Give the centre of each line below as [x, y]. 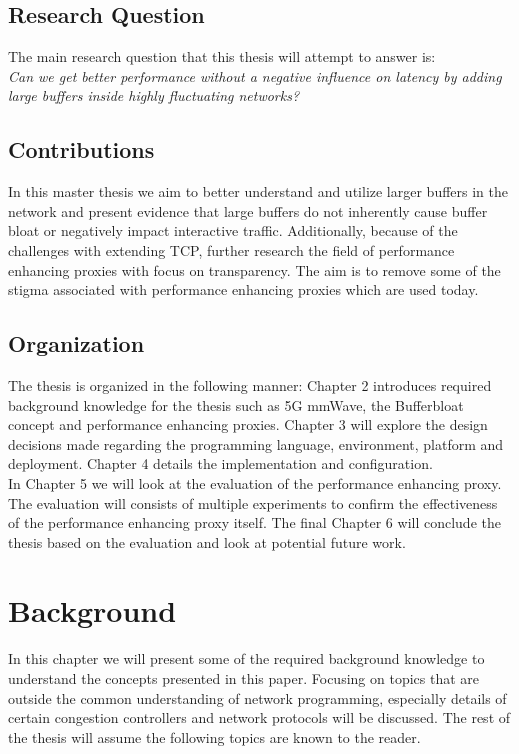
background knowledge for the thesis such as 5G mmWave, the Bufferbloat [236, 404]
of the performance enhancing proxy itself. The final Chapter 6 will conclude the [254, 522]
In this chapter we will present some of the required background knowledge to [246, 658]
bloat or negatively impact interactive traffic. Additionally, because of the [233, 230]
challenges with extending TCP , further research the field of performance [231, 249]
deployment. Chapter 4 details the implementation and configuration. [220, 463]
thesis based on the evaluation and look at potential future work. [207, 541]
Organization [76, 343]
